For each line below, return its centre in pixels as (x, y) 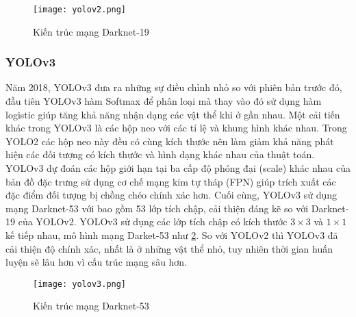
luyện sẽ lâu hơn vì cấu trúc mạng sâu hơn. (97, 262)
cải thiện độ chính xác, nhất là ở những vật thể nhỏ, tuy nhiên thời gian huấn (169, 248)
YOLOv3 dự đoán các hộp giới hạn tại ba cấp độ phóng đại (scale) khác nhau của (178, 168)
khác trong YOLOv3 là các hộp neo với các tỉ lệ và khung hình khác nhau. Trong (176, 128)
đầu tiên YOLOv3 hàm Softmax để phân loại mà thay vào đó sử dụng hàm (164, 101)
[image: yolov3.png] (80, 284)
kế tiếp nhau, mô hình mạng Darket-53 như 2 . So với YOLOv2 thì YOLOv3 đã (172, 235)
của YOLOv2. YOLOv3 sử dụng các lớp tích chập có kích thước (153, 221)
